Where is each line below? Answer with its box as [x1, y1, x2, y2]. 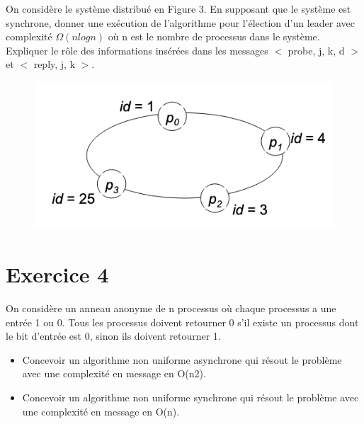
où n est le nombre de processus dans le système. [108, 29, 320, 44]
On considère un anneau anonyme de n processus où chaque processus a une [6, 301, 336, 316]
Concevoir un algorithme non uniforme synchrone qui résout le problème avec [22, 390, 359, 405]
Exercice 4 [6, 260, 109, 289]
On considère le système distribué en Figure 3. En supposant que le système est [6, 1, 351, 16]
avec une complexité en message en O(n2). [22, 366, 206, 381]
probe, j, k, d [288, 42, 345, 57]
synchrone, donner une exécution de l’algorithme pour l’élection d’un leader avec [6, 15, 356, 30]
